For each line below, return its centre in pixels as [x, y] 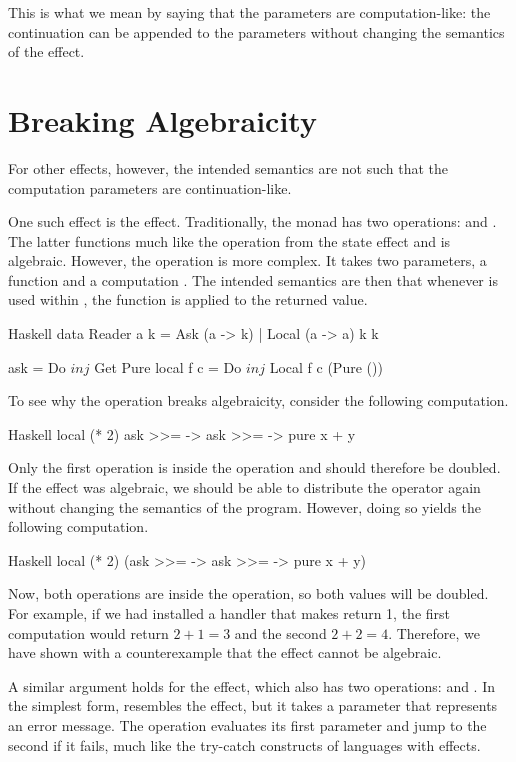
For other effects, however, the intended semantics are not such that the [228, 167]
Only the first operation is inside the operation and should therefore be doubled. [254, 467]
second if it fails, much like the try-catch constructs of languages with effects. [244, 744]
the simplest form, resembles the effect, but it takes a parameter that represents [253, 705]
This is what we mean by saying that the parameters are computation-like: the [249, 12]
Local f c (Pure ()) [326, 366]
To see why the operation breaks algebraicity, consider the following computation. [258, 400]
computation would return [88, 632]
